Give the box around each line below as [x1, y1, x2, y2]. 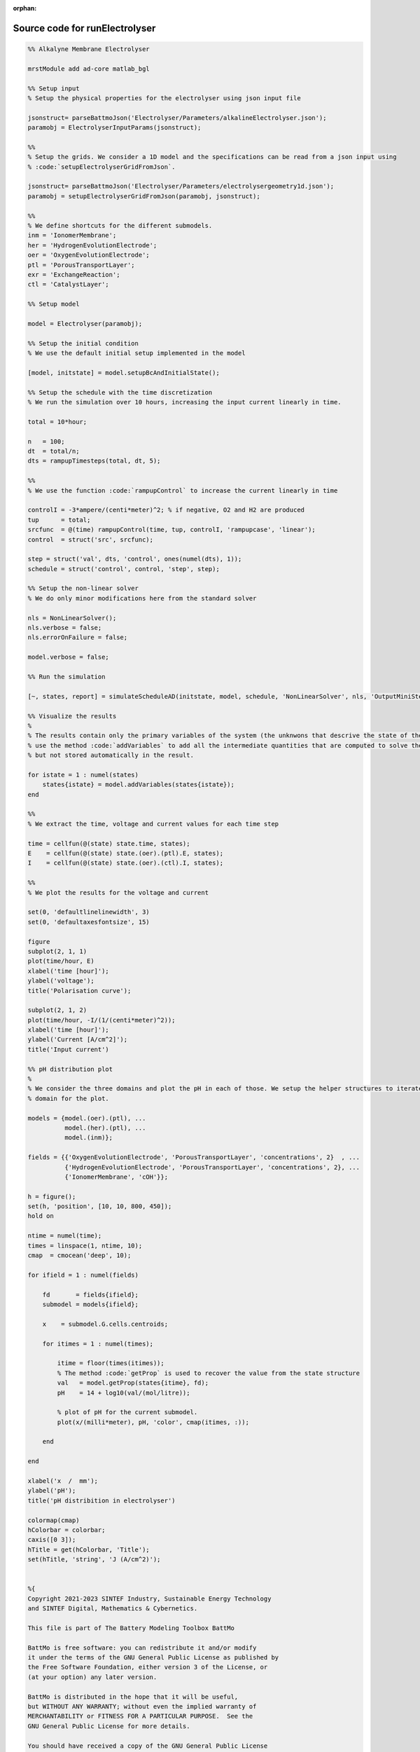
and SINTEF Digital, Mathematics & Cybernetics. [27, 1605, 198, 1613]
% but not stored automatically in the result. [27, 751, 194, 760]
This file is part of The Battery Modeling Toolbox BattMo [27, 1624, 234, 1632]
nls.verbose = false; [27, 624, 102, 632]
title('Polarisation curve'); [27, 987, 132, 994]
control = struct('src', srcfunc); [27, 535, 154, 543]
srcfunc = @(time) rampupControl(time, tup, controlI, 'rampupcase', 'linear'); [27, 526, 316, 534]
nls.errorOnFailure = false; [27, 634, 128, 641]
